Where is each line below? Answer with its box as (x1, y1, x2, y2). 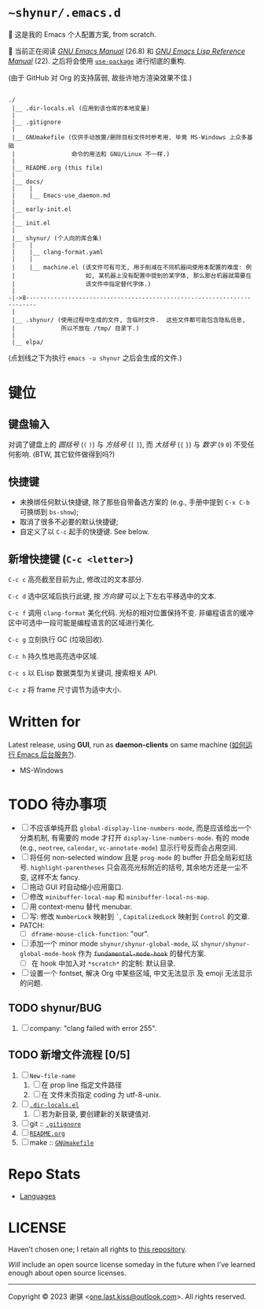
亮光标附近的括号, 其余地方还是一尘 (126, 862, 242, 872)
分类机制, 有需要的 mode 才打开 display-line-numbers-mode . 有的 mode (19, 832, 250, 842)
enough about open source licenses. (8, 1268, 127, 1277)
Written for (8, 713, 81, 731)
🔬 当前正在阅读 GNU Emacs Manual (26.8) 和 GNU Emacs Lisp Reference (8, 46, 246, 56)
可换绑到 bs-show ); (19, 507, 79, 517)
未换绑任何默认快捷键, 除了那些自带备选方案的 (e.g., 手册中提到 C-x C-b (19, 498, 250, 507)
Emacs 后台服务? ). (16, 750, 77, 759)
